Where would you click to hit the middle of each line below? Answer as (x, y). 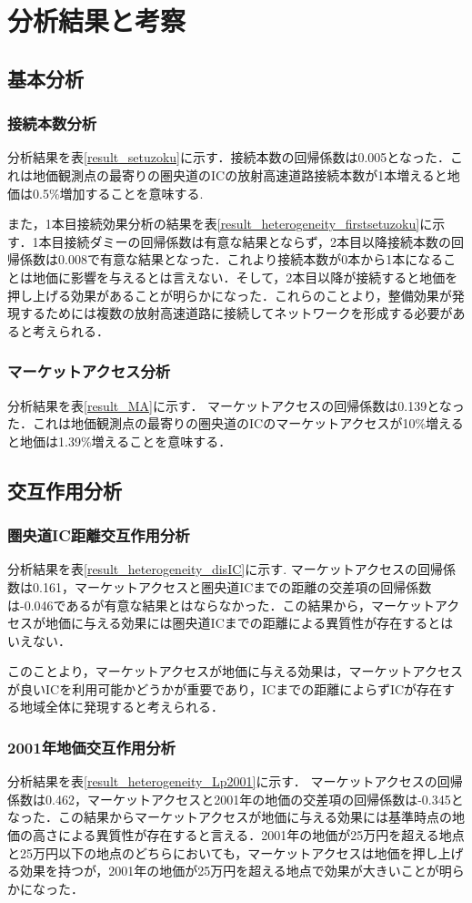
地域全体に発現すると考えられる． (121, 707)
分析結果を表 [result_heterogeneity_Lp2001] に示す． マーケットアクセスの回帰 (235, 781)
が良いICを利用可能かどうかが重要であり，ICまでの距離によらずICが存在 (225, 688)
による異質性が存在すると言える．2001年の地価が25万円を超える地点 (261, 835)
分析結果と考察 (97, 21)
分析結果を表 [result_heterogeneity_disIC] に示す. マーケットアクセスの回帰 (226, 569)
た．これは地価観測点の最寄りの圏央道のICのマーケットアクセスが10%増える (236, 423)
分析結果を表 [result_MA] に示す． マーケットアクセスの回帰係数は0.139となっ (236, 405)
